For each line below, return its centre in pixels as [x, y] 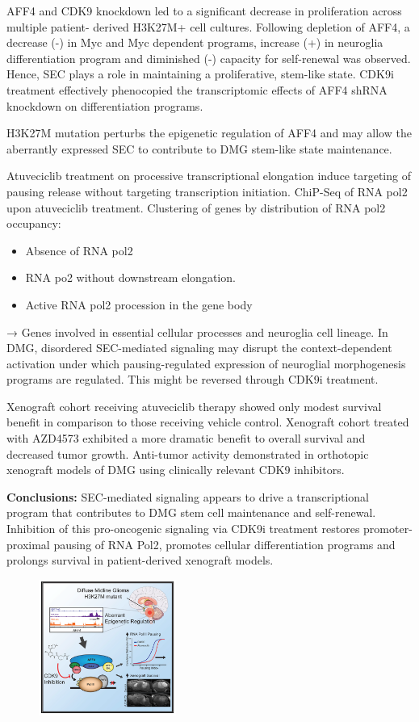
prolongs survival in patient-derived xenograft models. [140, 560]
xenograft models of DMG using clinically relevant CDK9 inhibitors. [176, 470]
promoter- [388, 529]
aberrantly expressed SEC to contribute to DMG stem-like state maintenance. [199, 148]
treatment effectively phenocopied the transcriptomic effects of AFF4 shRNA [197, 89]
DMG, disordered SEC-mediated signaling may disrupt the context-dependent [199, 348]
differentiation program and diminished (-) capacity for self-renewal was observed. [209, 58]
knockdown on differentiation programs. [105, 105]
